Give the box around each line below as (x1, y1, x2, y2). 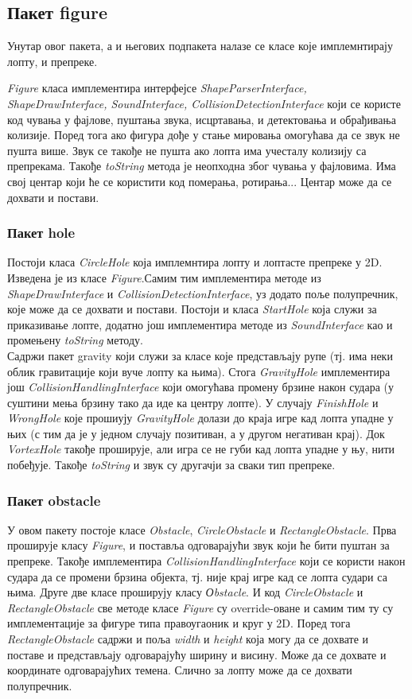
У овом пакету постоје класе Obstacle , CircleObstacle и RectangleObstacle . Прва (7, 521, 397, 538)
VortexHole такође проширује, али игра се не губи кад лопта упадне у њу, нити (7, 441, 395, 457)
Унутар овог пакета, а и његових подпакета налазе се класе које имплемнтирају (7, 37, 393, 54)
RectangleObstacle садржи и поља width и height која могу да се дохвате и (7, 631, 369, 647)
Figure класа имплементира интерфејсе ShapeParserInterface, (7, 80, 307, 96)
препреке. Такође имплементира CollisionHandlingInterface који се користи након (7, 553, 406, 569)
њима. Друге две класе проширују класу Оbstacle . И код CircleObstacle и (7, 584, 363, 600)
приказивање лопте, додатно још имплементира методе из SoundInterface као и (7, 316, 393, 332)
